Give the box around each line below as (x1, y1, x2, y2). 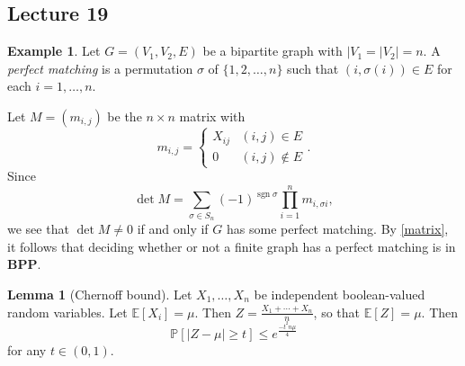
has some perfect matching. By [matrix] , (226, 219, 449, 238)
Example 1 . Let (7, 41, 101, 60)
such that (287, 58, 339, 77)
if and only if (137, 219, 209, 238)
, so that (313, 302, 361, 321)
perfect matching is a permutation (7, 58, 193, 77)
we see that (7, 219, 69, 238)
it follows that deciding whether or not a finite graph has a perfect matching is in (7, 237, 456, 255)
